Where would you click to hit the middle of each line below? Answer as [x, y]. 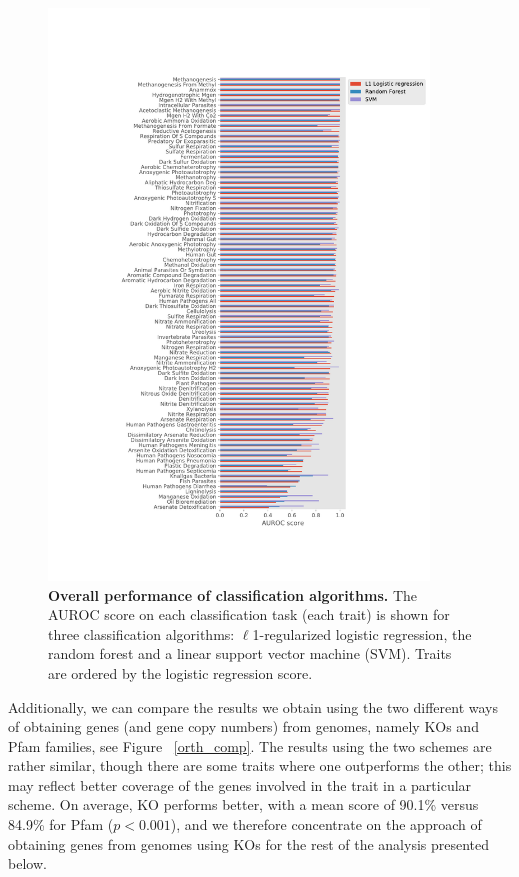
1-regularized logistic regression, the [362, 633]
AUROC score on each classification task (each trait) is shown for [249, 614]
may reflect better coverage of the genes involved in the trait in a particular [240, 784]
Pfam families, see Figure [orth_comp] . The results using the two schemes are [250, 745]
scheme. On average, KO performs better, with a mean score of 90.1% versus [243, 804]
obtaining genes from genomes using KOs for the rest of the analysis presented [249, 843]
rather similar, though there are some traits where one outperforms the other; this [260, 765]
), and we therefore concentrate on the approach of [326, 824]
